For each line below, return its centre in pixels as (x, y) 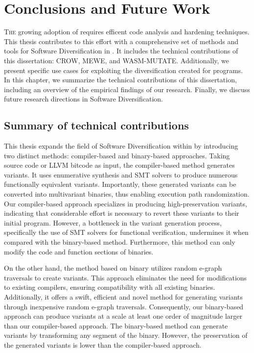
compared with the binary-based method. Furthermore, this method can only (120, 242)
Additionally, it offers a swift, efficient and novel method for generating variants (124, 296)
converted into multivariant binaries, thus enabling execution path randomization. (127, 194)
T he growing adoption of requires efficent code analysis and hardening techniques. (127, 32)
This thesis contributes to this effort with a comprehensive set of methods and (121, 41)
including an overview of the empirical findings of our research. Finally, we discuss (127, 89)
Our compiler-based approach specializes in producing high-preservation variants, (126, 203)
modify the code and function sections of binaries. (79, 251)
